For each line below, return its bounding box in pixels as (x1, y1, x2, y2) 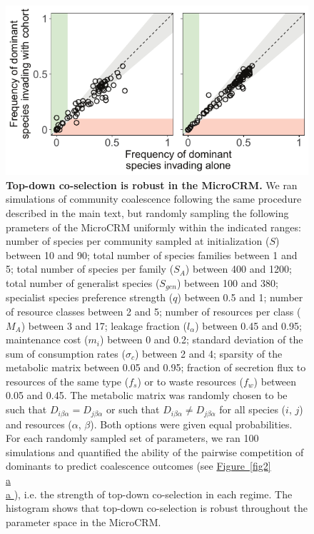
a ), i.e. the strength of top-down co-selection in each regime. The (6, 486, 293, 501)
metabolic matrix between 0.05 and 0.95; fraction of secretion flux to (6, 360, 306, 375)
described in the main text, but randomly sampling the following (6, 205, 289, 220)
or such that (106, 402, 160, 417)
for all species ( (219, 402, 286, 417)
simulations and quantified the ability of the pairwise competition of (6, 444, 304, 459)
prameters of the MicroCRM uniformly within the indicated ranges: (6, 219, 301, 234)
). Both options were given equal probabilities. (90, 416, 293, 431)
